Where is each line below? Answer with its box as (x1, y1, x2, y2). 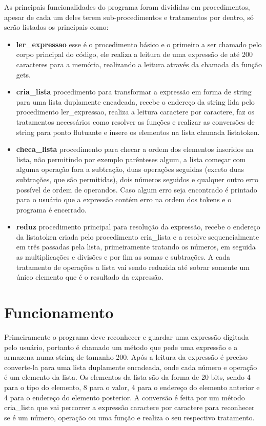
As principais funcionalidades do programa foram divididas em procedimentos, (4, 2, 250, 12)
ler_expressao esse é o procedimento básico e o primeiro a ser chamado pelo (16, 38, 262, 49)
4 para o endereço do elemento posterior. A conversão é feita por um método (4, 392, 245, 402)
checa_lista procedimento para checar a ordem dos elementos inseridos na (16, 144, 254, 154)
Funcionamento (4, 302, 114, 323)
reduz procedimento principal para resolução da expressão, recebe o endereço (16, 221, 260, 232)
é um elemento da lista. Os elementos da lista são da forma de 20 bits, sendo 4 (4, 372, 251, 382)
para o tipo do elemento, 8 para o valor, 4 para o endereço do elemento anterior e (4, 381, 260, 392)
